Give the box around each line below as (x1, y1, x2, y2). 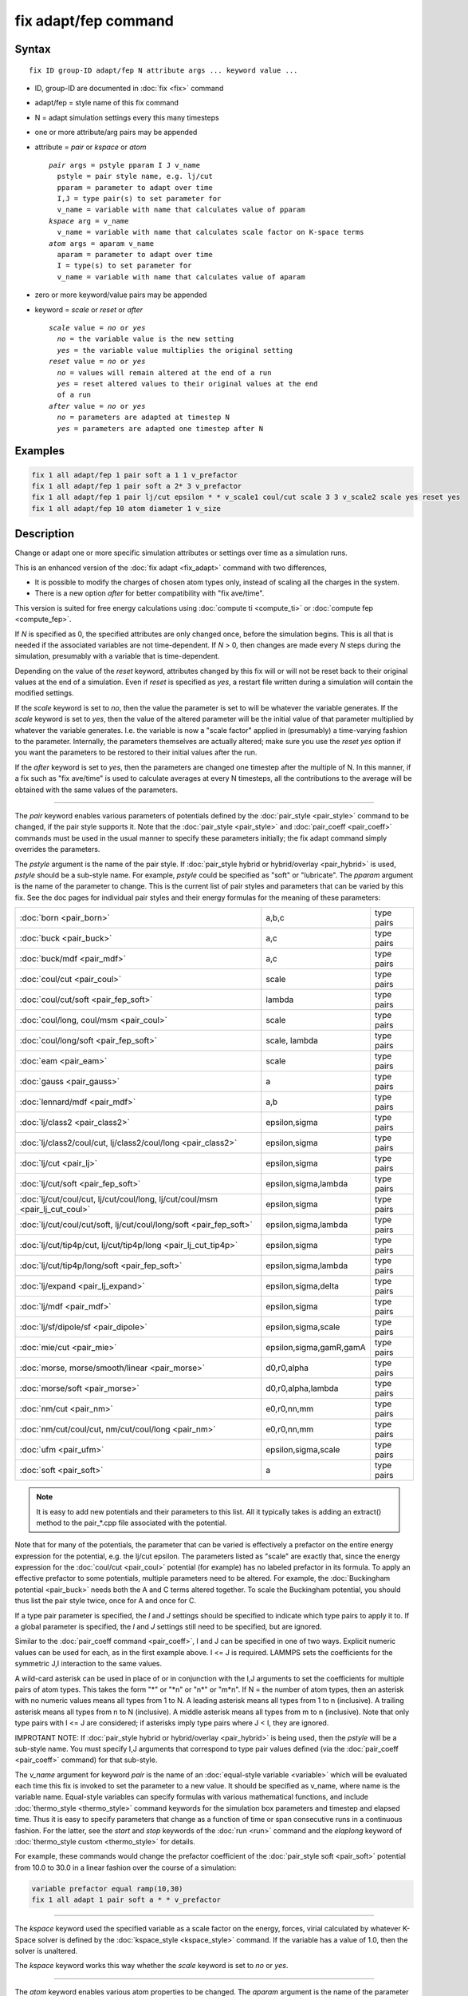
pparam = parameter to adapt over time (57, 183, 213, 192)
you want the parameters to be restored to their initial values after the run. (14, 747, 258, 758)
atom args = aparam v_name (49, 239, 155, 248)
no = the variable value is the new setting (57, 335, 234, 343)
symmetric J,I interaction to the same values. (14, 1659, 163, 1669)
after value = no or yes (49, 402, 146, 410)
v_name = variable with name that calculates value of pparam (57, 205, 306, 215)
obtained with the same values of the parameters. (14, 785, 179, 794)
